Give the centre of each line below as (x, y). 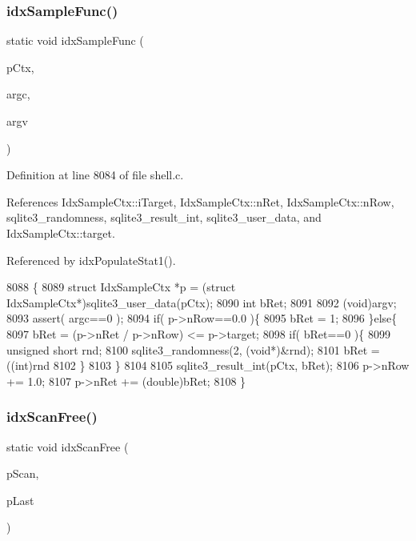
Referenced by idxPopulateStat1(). (91, 260)
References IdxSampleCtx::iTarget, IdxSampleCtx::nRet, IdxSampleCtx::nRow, (200, 201)
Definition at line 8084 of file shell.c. (95, 175)
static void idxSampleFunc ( (75, 40)
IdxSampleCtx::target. (61, 232)
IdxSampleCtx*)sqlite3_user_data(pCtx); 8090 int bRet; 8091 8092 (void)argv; (202, 302)
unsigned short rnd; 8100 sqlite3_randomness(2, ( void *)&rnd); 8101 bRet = (193, 349)
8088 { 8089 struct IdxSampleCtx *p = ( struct (121, 287)
